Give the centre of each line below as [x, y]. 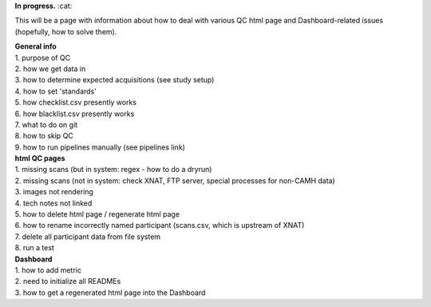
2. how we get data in [50, 69]
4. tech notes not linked [53, 203]
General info [36, 46]
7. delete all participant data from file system [88, 237]
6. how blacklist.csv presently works [75, 114]
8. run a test [35, 248]
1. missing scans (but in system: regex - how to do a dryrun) [113, 169]
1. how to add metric [48, 270]
